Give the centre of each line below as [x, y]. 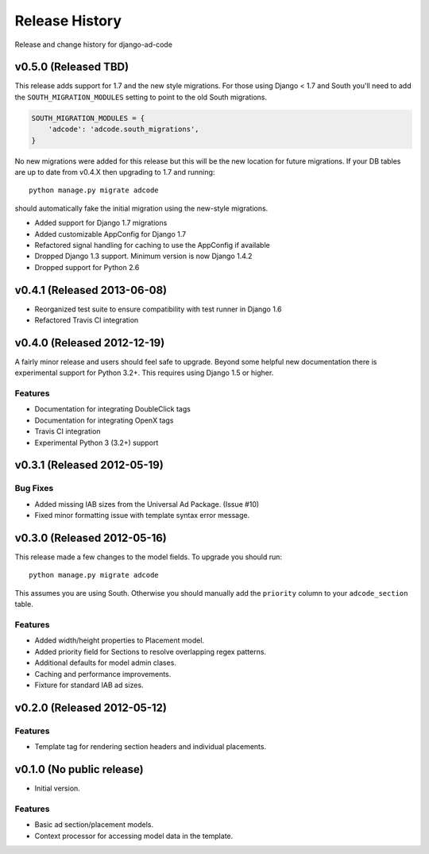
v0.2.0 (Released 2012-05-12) [91, 707]
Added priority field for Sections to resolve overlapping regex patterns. [150, 651]
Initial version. [58, 788]
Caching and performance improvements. [103, 674]
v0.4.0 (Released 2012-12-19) [90, 343]
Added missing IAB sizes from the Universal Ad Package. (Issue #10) [147, 504]
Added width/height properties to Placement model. [120, 640]
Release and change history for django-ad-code [93, 44]
